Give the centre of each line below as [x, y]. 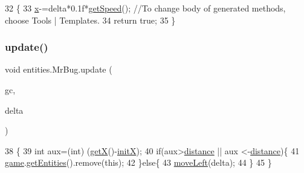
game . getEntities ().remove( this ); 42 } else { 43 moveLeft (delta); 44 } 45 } [138, 162]
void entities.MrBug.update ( [59, 69]
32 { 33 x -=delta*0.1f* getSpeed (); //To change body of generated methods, [145, 8]
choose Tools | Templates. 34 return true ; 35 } [90, 20]
